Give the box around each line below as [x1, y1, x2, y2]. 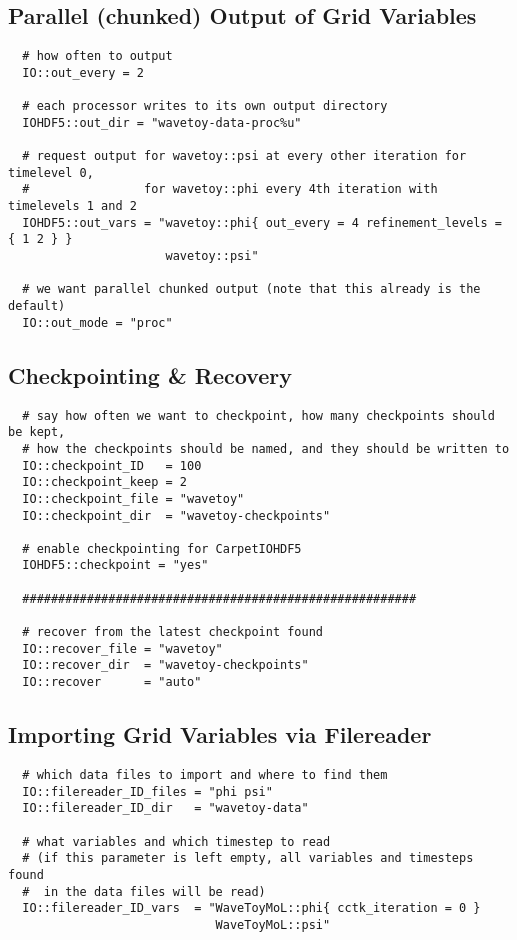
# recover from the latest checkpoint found [22, 625, 323, 640]
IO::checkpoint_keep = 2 [22, 475, 187, 490]
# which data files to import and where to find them [22, 767, 388, 782]
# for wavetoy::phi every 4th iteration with [22, 182, 438, 197]
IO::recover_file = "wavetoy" [22, 641, 223, 656]
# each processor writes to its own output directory [22, 99, 388, 114]
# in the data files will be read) [22, 884, 266, 899]
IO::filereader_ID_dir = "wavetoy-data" [22, 801, 309, 816]
